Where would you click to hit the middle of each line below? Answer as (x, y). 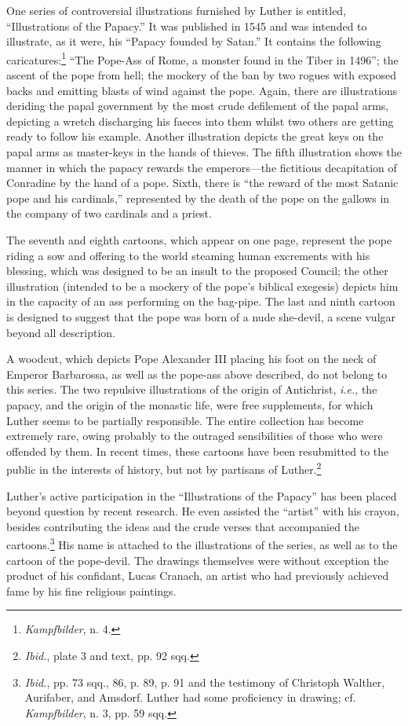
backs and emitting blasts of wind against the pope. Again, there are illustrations (202, 90)
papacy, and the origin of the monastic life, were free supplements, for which (190, 404)
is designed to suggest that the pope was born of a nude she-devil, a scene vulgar (201, 316)
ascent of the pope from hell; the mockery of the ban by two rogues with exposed (201, 75)
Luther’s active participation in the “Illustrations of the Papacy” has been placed (202, 495)
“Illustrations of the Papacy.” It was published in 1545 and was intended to (187, 26)
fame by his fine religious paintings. (91, 590)
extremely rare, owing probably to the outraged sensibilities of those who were (195, 436)
